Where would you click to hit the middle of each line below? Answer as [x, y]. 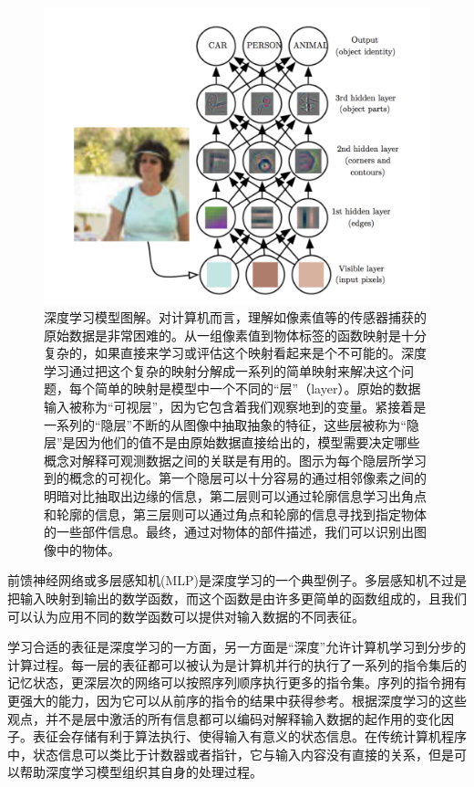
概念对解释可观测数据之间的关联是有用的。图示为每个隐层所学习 [235, 460]
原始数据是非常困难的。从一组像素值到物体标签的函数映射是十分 [235, 335]
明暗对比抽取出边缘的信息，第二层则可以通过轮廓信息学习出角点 [235, 495]
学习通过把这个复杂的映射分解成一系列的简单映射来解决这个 [222, 370]
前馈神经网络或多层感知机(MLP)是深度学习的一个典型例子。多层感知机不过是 [237, 580]
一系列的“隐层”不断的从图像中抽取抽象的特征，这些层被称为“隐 [232, 424]
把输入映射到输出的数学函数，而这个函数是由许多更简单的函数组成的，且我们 [237, 598]
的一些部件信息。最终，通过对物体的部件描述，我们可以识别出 [229, 532]
